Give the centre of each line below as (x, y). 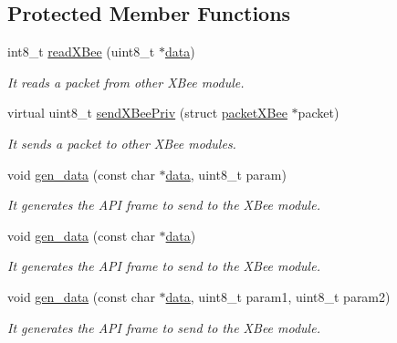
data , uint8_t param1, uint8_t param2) (278, 296)
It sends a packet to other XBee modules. (122, 143)
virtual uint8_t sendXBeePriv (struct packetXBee (147, 113)
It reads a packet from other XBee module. (126, 82)
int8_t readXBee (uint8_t (81, 52)
